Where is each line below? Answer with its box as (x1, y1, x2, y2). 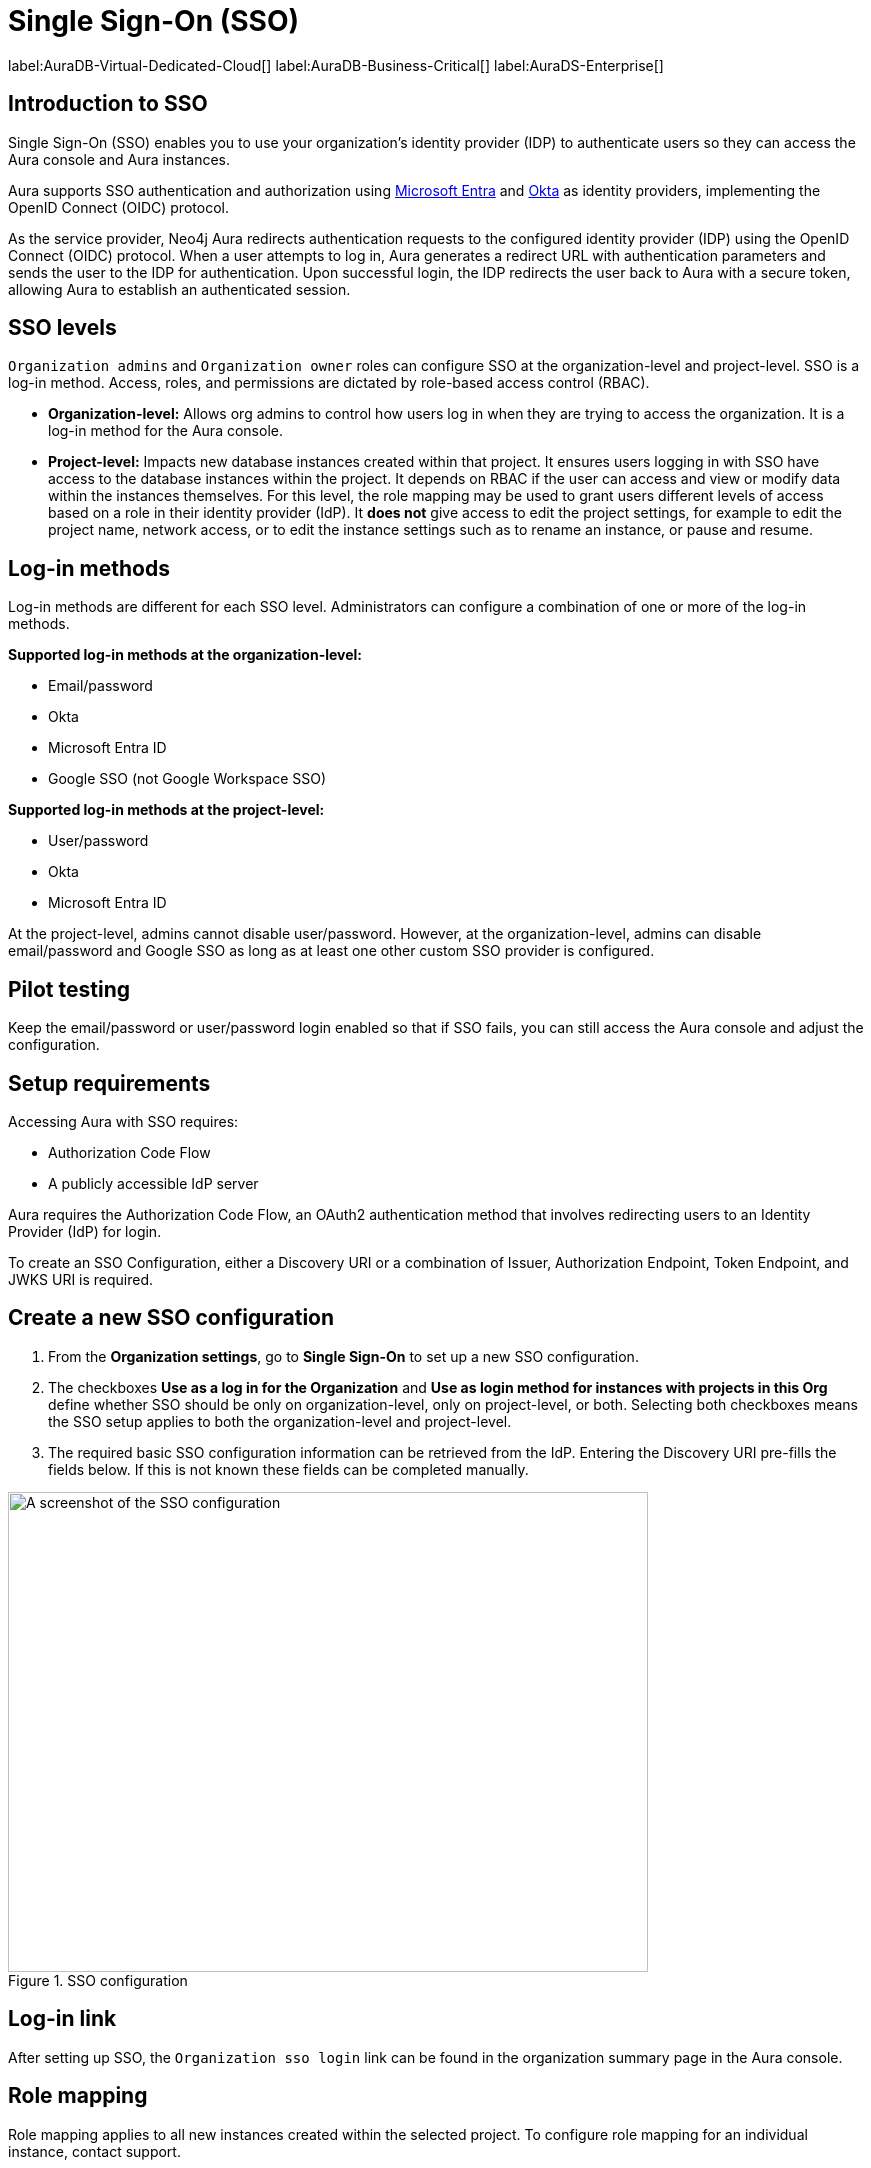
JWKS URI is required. (8, 1270, 154, 1288)
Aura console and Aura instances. (8, 150, 231, 168)
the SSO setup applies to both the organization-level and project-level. (48, 1412, 512, 1430)
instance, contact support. (8, 2142, 181, 2160)
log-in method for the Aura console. (48, 422, 283, 440)
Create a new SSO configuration (8, 1305, 335, 1331)
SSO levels (8, 315, 117, 341)
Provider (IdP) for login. (8, 1222, 162, 1240)
